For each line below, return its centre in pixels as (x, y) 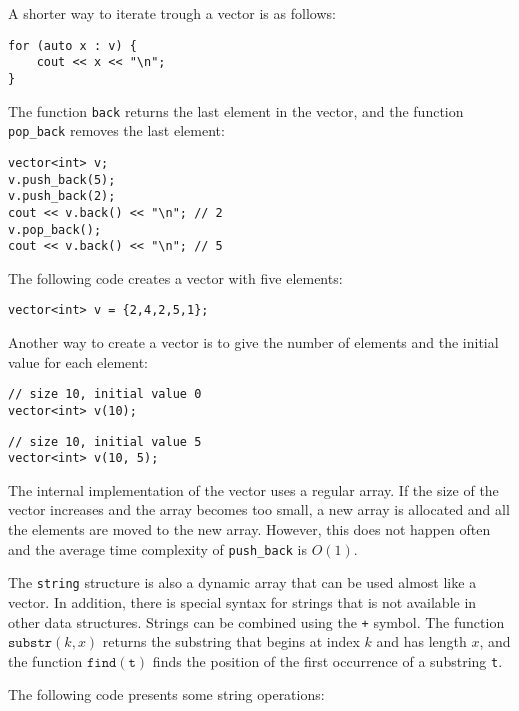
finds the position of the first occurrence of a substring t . (327, 660)
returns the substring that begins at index (231, 641)
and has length (421, 641)
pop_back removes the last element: (116, 130)
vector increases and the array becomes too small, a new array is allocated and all (259, 509)
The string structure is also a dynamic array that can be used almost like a (242, 582)
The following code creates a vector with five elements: (175, 277)
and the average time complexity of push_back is (158, 548)
